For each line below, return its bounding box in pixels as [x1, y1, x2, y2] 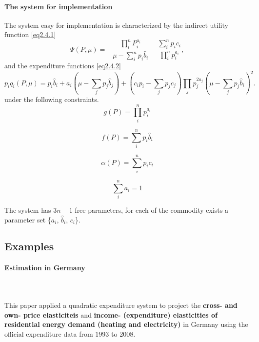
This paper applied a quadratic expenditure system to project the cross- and [4, 300, 238, 310]
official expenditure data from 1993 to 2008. [4, 328, 136, 339]
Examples [4, 238, 54, 253]
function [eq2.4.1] [4, 29, 56, 40]
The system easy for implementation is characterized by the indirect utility [4, 20, 228, 30]
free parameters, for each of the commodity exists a [75, 205, 228, 215]
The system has [4, 205, 51, 215]
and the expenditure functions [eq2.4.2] [4, 60, 121, 71]
